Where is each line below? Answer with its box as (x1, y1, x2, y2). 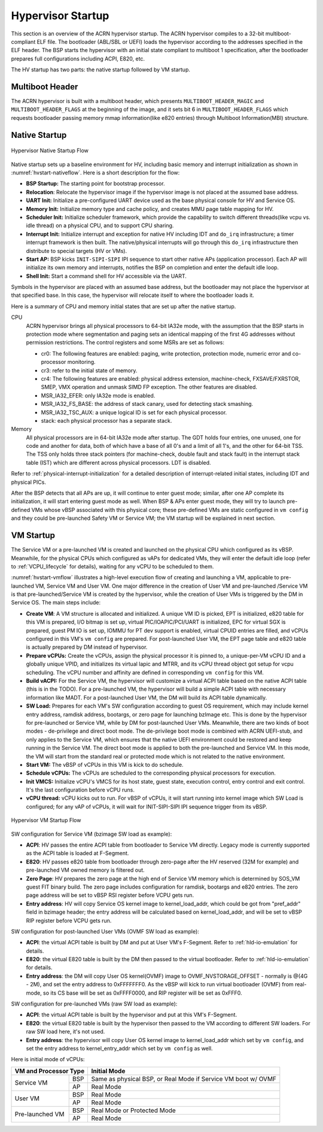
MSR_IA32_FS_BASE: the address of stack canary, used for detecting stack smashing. (41, 401, 254, 408)
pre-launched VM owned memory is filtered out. (26, 866, 145, 874)
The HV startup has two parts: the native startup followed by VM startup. (11, 66, 191, 73)
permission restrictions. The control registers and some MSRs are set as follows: (26, 339, 224, 346)
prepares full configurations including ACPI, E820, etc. (11, 55, 145, 62)
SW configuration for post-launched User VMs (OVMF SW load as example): (11, 928, 200, 935)
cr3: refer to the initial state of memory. (41, 366, 138, 374)
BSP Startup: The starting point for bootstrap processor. (26, 180, 165, 187)
